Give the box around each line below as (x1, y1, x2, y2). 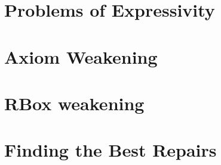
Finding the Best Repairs (4, 138, 217, 162)
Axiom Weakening (4, 44, 158, 69)
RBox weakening (4, 91, 145, 115)
